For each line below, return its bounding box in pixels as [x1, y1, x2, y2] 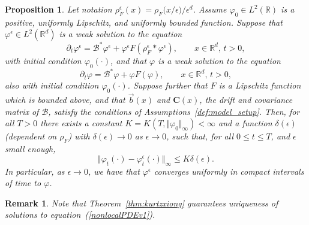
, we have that [88, 165, 140, 177]
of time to [5, 177, 41, 189]
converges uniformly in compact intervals [154, 165, 304, 177]
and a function [218, 117, 272, 129]
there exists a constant [40, 117, 122, 129]
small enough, [5, 142, 56, 155]
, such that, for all [166, 130, 234, 142]
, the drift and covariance [199, 93, 293, 106]
